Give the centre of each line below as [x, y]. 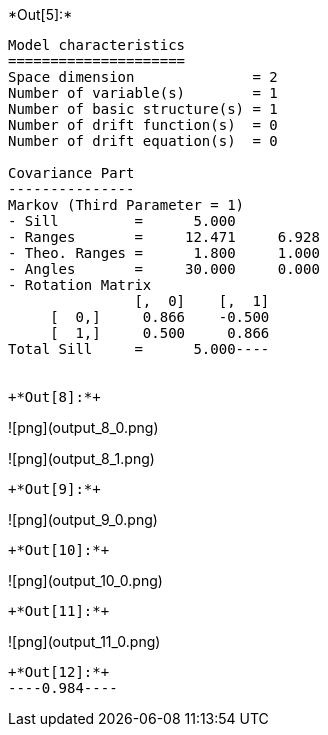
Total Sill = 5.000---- [139, 349]
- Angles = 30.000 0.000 [164, 269]
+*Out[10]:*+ [59, 550]
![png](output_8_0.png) [83, 427]
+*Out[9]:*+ [54, 489]
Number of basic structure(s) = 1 [143, 109]
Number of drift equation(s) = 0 [143, 141]
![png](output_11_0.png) [84, 641]
